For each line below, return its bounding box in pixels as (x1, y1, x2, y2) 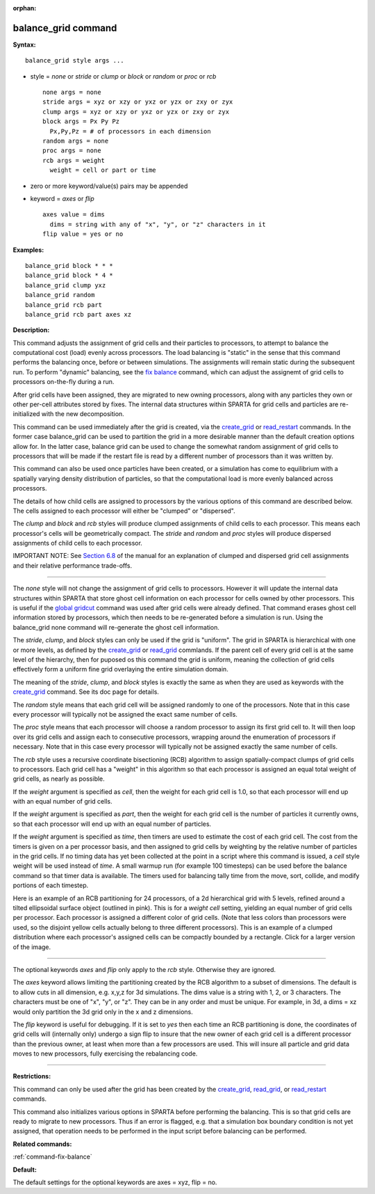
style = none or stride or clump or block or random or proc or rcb (30, 72, 217, 80)
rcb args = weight (42, 157, 106, 164)
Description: (12, 326, 50, 334)
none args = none (42, 88, 101, 97)
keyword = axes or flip (30, 194, 94, 202)
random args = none (42, 137, 109, 145)
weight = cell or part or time (49, 166, 156, 174)
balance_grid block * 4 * (25, 271, 114, 280)
